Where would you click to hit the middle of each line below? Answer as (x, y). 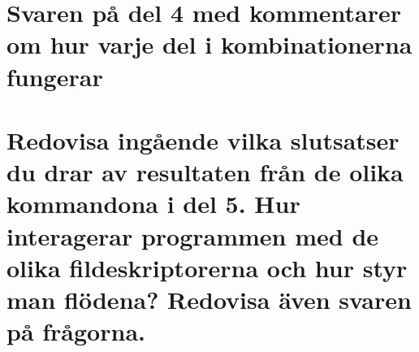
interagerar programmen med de (193, 235)
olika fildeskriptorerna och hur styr (207, 267)
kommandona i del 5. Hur (153, 204)
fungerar (55, 76)
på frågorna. (76, 331)
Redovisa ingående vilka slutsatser (203, 139)
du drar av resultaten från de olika (205, 172)
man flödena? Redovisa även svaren (209, 299)
